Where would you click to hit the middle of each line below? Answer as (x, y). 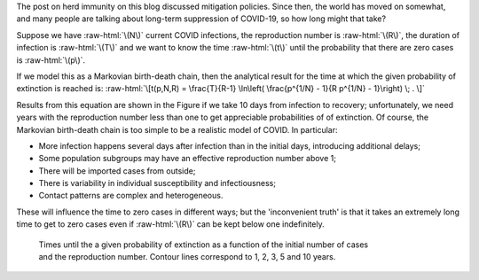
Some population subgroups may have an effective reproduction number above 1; (188, 159)
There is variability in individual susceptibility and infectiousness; (157, 183)
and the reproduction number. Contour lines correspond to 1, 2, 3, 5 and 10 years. (187, 257)
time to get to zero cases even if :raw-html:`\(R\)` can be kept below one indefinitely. (171, 224)
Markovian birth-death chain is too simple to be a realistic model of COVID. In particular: (177, 129)
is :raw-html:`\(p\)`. (51, 60)
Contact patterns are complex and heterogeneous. (131, 196)
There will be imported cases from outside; (117, 171)
